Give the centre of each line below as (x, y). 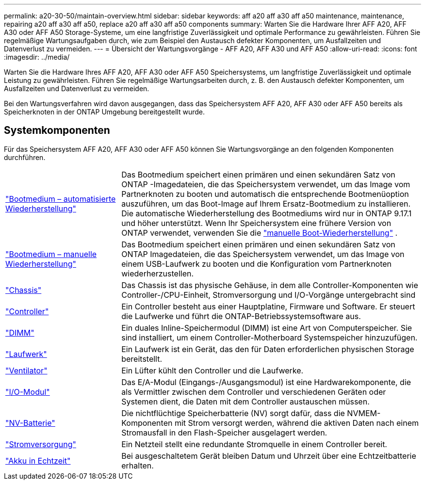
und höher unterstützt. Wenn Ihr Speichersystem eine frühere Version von (256, 223)
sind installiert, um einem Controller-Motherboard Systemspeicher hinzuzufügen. (270, 337)
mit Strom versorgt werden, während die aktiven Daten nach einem (297, 423)
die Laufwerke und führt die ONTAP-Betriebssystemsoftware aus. (241, 316)
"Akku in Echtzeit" (38, 460)
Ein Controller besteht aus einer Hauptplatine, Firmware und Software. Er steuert (268, 306)
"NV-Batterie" (30, 423)
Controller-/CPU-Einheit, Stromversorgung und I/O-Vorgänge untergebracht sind (269, 295)
